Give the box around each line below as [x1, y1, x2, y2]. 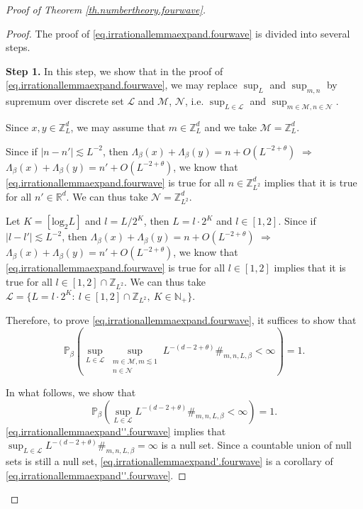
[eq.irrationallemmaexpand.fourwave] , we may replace [6, 77, 238, 92]
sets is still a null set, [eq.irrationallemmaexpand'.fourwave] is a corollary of [6, 453, 333, 468]
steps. [6, 40, 30, 55]
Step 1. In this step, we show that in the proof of [6, 63, 223, 78]
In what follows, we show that [6, 384, 136, 399]
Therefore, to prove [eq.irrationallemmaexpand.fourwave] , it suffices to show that [6, 312, 357, 327]
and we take [204, 119, 257, 134]
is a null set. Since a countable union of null [161, 437, 352, 452]
